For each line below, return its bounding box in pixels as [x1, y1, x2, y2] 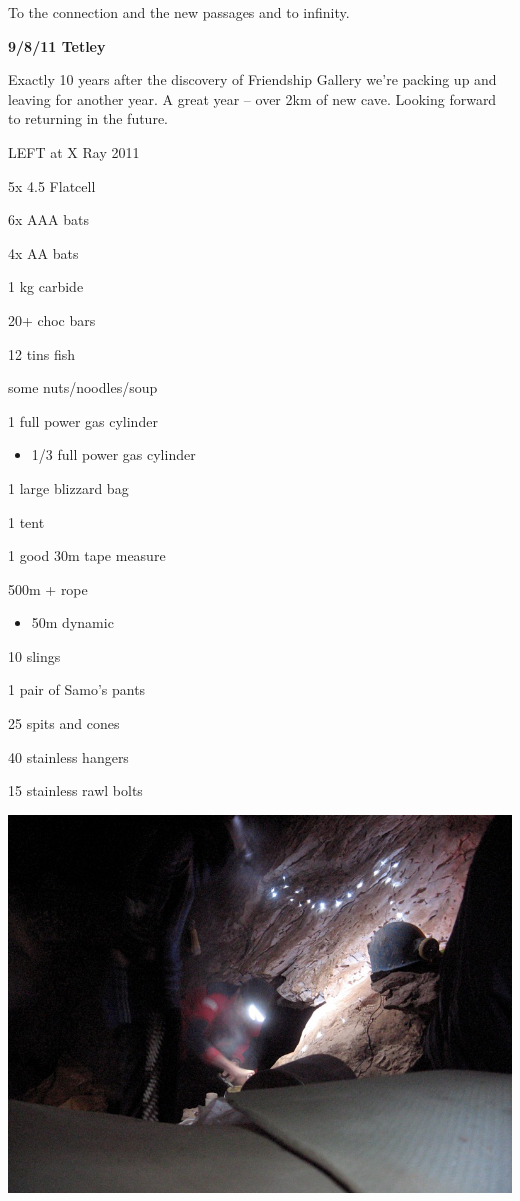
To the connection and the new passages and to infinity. [8, 2, 350, 22]
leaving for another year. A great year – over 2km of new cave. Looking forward [8, 88, 497, 109]
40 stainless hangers [8, 746, 129, 767]
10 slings [8, 645, 61, 666]
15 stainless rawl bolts [8, 780, 143, 801]
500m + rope [8, 578, 88, 599]
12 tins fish [8, 343, 76, 364]
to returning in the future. [8, 108, 168, 129]
